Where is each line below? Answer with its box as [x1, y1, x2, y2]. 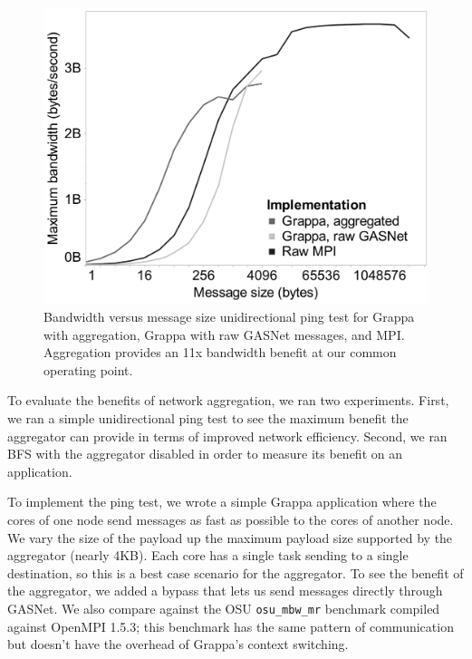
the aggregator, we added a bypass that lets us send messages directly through [7, 581, 443, 600]
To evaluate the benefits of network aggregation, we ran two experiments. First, [7, 391, 449, 410]
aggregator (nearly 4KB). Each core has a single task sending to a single [7, 546, 409, 565]
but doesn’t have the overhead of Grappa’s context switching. [7, 635, 349, 654]
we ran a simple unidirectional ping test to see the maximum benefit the [7, 409, 409, 428]
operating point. [43, 360, 133, 379]
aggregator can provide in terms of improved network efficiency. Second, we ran [7, 426, 448, 445]
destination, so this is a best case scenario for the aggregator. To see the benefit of [7, 563, 464, 582]
